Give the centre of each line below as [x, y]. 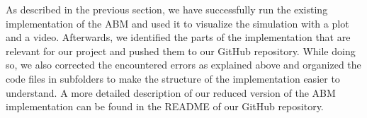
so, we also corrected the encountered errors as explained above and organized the [183, 65]
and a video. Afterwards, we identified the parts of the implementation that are [178, 37]
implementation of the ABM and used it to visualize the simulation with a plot [177, 23]
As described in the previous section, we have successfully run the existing [167, 9]
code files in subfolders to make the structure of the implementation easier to [173, 78]
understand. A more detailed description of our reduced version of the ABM [171, 92]
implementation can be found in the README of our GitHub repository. [165, 106]
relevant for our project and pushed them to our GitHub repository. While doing [181, 51]
